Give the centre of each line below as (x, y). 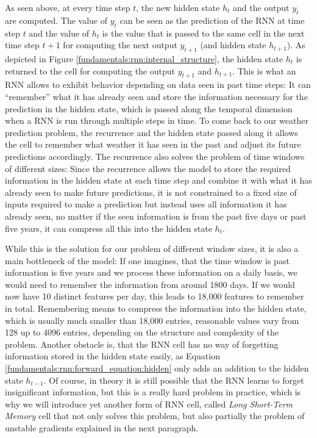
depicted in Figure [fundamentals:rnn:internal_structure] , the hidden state (144, 58)
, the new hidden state (178, 7)
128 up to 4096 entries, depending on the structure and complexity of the (142, 332)
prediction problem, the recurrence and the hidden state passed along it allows (151, 132)
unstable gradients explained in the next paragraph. (102, 428)
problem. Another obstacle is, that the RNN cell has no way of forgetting (142, 344)
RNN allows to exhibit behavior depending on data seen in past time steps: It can (158, 84)
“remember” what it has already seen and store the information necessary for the (156, 96)
